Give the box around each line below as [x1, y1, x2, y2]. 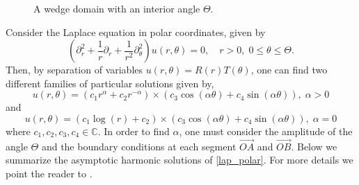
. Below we [291, 139, 337, 153]
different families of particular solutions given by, [6, 76, 214, 90]
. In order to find [97, 123, 170, 138]
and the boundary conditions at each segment [41, 139, 237, 153]
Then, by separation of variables [6, 62, 143, 77]
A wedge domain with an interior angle [33, 1, 200, 15]
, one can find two [250, 62, 328, 77]
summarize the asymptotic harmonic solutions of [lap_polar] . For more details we [6, 152, 353, 167]
